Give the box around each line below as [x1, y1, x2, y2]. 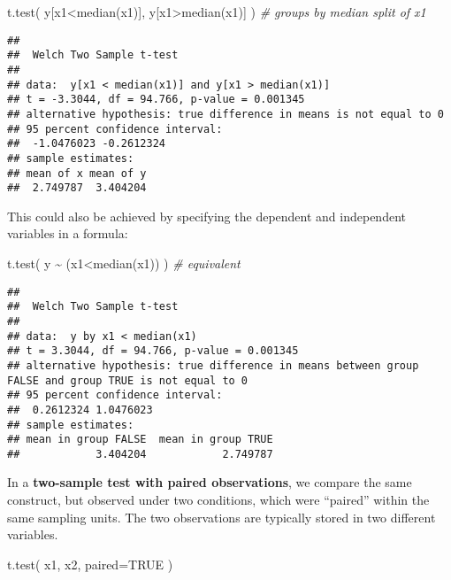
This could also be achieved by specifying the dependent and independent [7, 206, 406, 225]
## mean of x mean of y [7, 166, 147, 180]
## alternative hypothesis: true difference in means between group [7, 359, 419, 372]
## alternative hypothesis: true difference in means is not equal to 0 [7, 107, 444, 120]
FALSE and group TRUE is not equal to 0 [7, 374, 248, 387]
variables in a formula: [7, 224, 128, 243]
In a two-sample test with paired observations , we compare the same [7, 473, 412, 491]
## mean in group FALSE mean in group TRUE [7, 433, 273, 446]
